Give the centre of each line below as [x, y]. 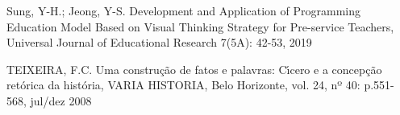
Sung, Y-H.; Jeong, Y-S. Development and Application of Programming [183, 10]
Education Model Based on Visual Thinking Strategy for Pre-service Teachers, [200, 26]
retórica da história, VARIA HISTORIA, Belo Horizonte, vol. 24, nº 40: [183, 85]
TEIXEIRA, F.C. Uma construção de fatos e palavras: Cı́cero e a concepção [194, 69]
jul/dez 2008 [61, 100]
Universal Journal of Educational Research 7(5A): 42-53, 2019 [159, 42]
